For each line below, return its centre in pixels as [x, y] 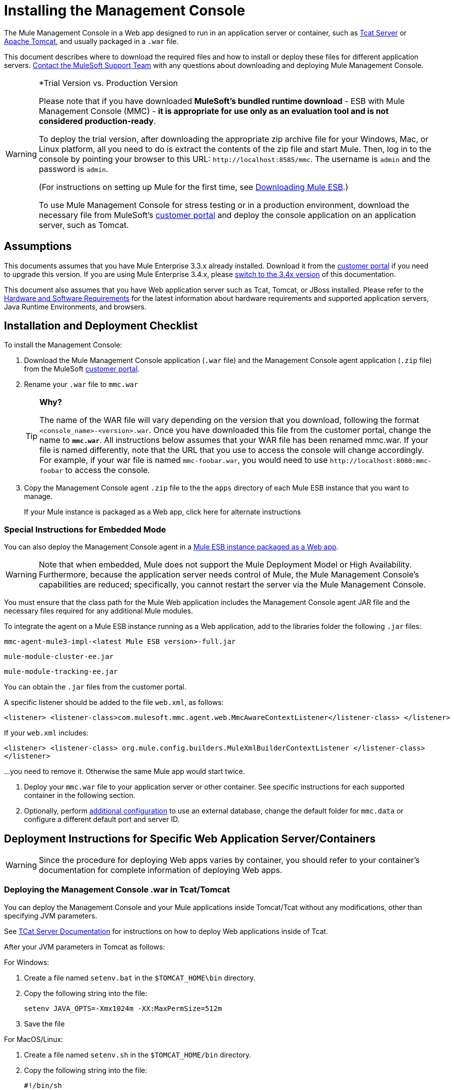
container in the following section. [80, 795]
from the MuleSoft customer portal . [82, 369]
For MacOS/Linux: [34, 1039]
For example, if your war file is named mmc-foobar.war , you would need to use [184, 460]
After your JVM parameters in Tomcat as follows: [85, 946]
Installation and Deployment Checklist [101, 326]
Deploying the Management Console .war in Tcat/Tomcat [117, 890]
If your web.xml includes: [46, 733]
